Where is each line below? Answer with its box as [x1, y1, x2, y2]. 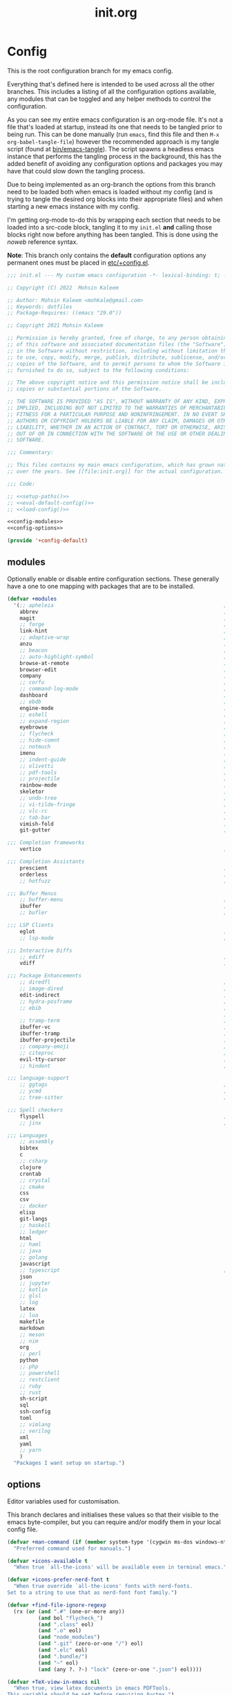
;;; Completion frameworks [7, 839, 85, 846]
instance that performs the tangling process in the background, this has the [7, 152, 222, 160]
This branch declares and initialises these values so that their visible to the [7, 1510, 219, 1519]
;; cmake [19, 1183, 45, 1190]
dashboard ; [19, 692, 227, 699]
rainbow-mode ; [19, 782, 227, 789]
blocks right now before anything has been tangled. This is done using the [7, 230, 219, 238]
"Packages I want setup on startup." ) [13, 1460, 126, 1467]
